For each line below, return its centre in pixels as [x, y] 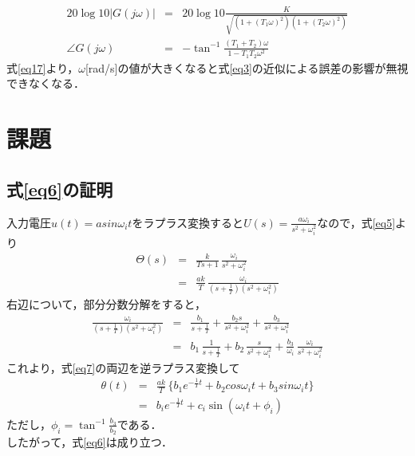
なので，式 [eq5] [356, 222]
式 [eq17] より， [43, 67]
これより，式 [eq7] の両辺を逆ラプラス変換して [123, 367]
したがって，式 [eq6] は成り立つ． [90, 442]
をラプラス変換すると [188, 222]
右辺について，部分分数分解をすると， [107, 304]
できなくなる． [45, 83]
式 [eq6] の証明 [60, 189]
